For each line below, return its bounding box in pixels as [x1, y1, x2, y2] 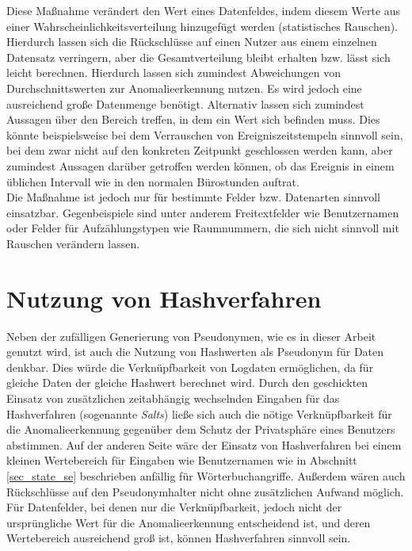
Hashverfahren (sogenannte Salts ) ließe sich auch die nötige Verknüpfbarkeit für [6, 405, 392, 422]
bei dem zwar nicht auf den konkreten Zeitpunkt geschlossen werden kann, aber [6, 142, 393, 159]
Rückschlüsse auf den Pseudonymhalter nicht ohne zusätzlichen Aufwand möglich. [6, 483, 404, 499]
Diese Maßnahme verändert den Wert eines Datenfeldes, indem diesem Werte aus [6, 2, 401, 18]
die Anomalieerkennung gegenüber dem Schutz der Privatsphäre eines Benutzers [6, 421, 395, 438]
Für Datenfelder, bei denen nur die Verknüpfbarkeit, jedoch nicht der [6, 499, 342, 515]
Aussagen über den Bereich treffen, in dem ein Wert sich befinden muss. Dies [6, 111, 380, 128]
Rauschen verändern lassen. [6, 235, 140, 251]
